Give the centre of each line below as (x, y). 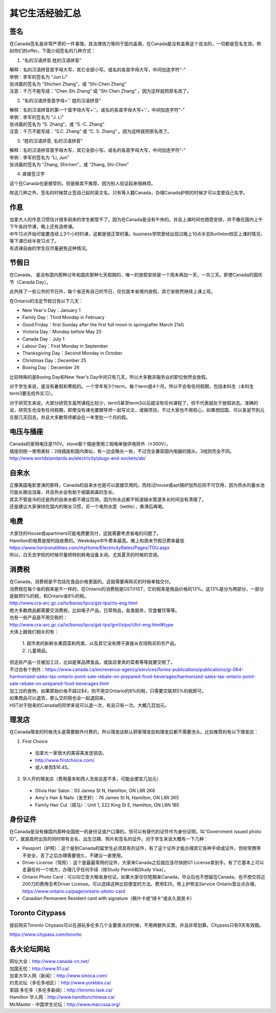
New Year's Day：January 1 (52, 310)
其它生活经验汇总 (45, 13)
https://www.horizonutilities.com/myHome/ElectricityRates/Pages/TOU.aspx (89, 548)
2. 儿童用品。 (36, 650)
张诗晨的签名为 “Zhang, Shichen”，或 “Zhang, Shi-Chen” (69, 164)
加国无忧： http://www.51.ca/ (39, 969)
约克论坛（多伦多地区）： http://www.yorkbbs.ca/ (60, 983)
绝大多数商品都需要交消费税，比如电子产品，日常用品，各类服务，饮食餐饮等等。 (95, 610)
